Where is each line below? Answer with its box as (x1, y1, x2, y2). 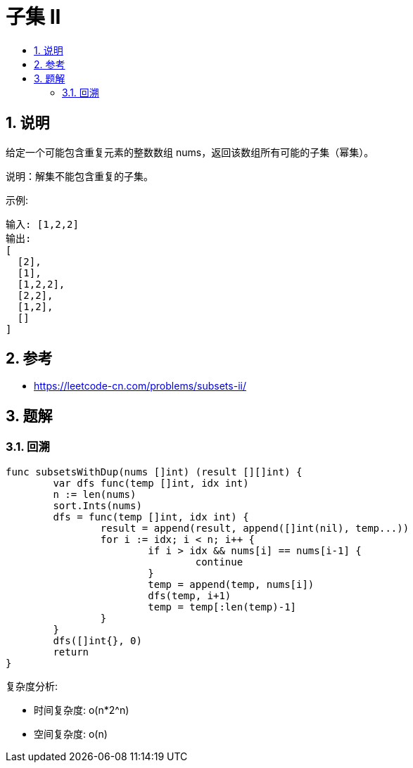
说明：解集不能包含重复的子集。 (6, 169, 153, 182)
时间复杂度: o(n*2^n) (34, 703, 129, 716)
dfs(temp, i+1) (148, 589, 231, 601)
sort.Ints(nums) (53, 499, 142, 511)
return (53, 646, 89, 658)
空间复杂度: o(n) (34, 727, 108, 740)
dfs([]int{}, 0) (53, 634, 142, 646)
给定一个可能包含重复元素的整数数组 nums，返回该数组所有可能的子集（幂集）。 (6, 146, 374, 158)
